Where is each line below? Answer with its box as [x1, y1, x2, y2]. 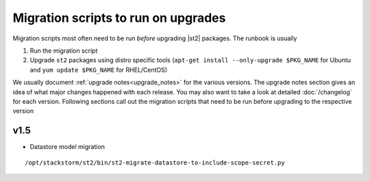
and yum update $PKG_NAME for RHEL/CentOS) [29, 66, 168, 74]
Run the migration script [29, 46, 98, 55]
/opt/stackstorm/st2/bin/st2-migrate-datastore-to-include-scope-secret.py [25, 158, 285, 167]
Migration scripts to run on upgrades [12, 10, 226, 25]
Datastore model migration [29, 143, 106, 151]
